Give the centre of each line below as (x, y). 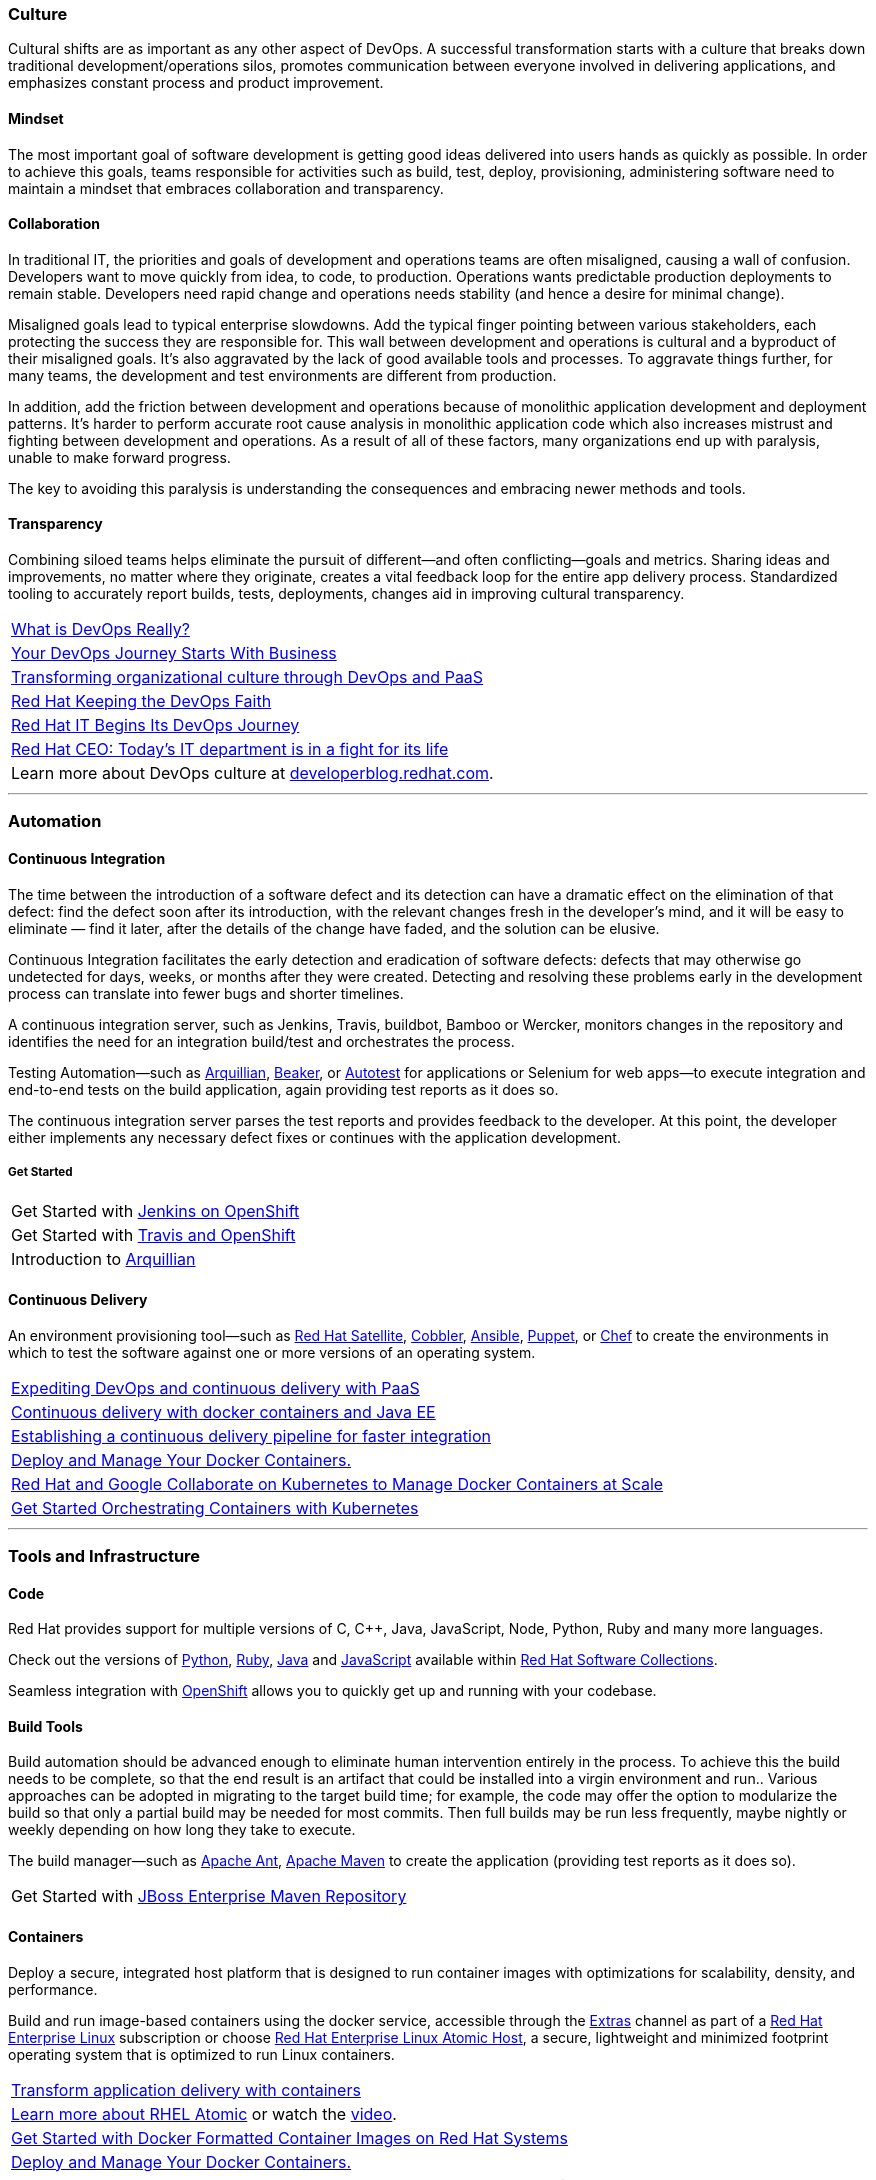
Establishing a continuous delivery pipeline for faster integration (251, 1435)
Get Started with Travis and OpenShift (153, 1235)
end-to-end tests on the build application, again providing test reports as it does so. (283, 1089)
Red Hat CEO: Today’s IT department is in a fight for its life (230, 749)
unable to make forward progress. (119, 457)
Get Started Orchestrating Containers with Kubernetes (215, 1507)
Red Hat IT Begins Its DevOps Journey (155, 725)
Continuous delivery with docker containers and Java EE (223, 1411)
